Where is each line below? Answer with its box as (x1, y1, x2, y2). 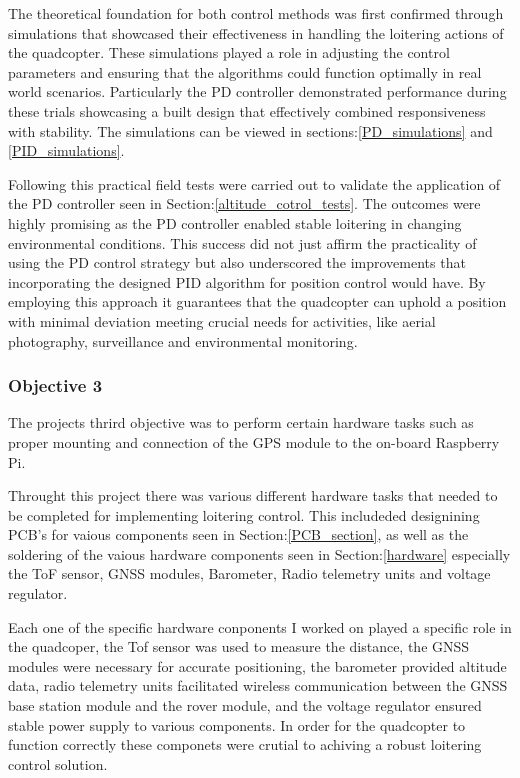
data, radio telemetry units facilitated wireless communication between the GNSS (8, 675, 508, 696)
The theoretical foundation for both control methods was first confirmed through (8, 3, 504, 23)
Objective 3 (8, 373, 103, 398)
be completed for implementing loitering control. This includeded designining (8, 504, 480, 525)
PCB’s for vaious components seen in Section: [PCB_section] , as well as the (8, 524, 469, 545)
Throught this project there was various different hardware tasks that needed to (8, 485, 498, 506)
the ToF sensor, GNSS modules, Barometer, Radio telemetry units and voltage (8, 563, 491, 584)
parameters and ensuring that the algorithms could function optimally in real (8, 61, 482, 82)
